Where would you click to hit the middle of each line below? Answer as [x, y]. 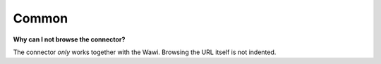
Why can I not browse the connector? [69, 39]
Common [41, 18]
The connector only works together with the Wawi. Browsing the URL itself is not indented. [145, 52]
